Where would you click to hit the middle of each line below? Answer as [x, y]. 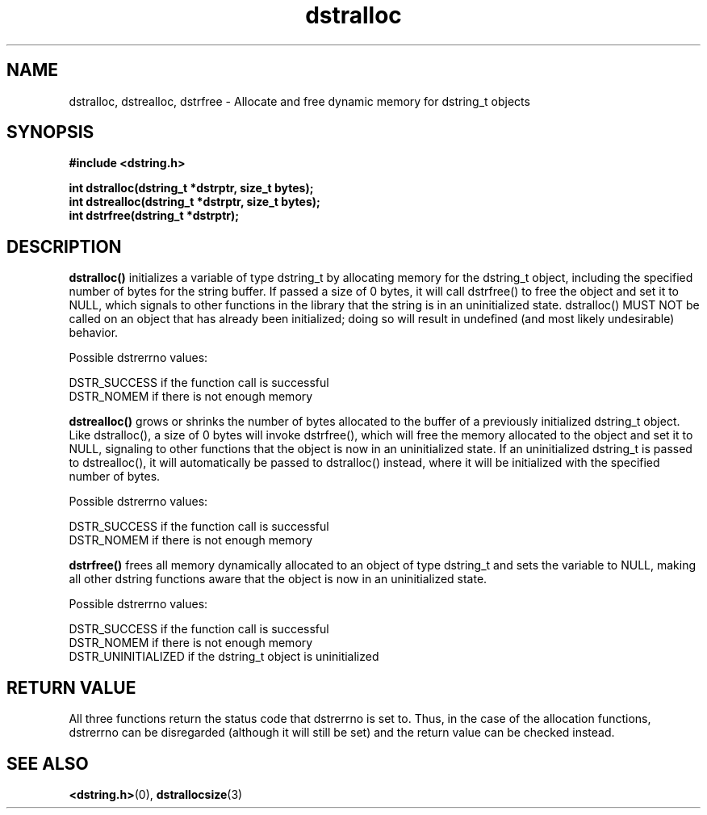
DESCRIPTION [64, 246]
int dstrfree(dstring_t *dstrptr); [154, 216]
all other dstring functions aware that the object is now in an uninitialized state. [278, 579]
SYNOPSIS [50, 132]
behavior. [94, 333]
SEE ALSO [48, 763]
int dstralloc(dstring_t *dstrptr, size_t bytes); [191, 188]
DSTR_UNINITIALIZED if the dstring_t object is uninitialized [224, 657]
